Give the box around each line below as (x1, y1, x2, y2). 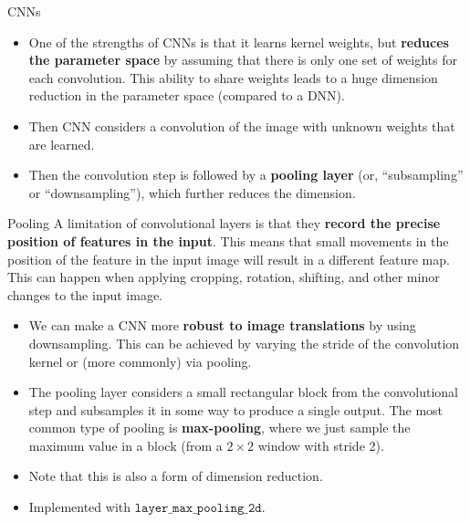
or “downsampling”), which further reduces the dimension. (28, 183, 356, 202)
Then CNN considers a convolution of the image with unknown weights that (28, 116, 455, 135)
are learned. (28, 134, 95, 153)
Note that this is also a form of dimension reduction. (28, 466, 323, 485)
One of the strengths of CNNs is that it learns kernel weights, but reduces (28, 32, 449, 51)
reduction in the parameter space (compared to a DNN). (28, 86, 345, 105)
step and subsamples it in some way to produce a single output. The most (28, 400, 444, 419)
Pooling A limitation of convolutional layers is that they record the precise (7, 214, 441, 233)
